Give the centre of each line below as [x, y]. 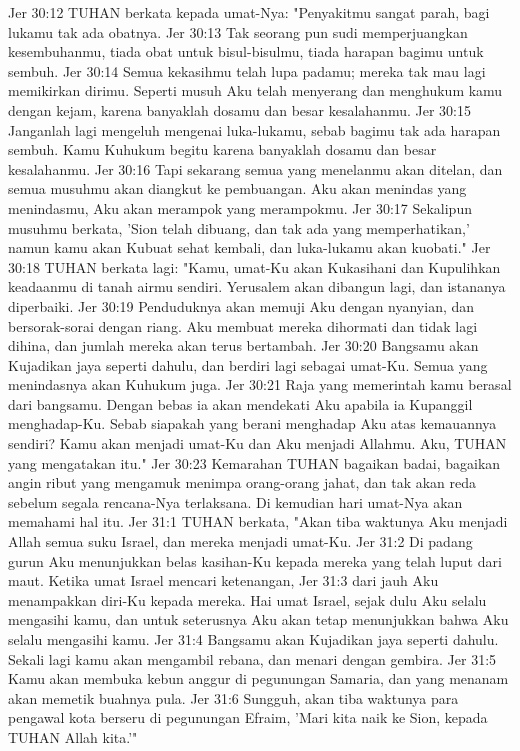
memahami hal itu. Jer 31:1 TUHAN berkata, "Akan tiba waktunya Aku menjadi [258, 521]
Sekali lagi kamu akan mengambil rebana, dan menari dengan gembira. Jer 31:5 [252, 658]
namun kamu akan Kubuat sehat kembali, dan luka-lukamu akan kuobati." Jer [249, 247]
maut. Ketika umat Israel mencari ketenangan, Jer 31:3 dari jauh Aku [223, 580]
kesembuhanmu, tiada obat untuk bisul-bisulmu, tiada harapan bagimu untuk [246, 51]
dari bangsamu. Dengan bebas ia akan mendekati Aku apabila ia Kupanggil [240, 403]
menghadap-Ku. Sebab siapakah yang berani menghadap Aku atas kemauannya [252, 423]
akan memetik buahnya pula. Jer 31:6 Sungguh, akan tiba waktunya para [233, 697]
